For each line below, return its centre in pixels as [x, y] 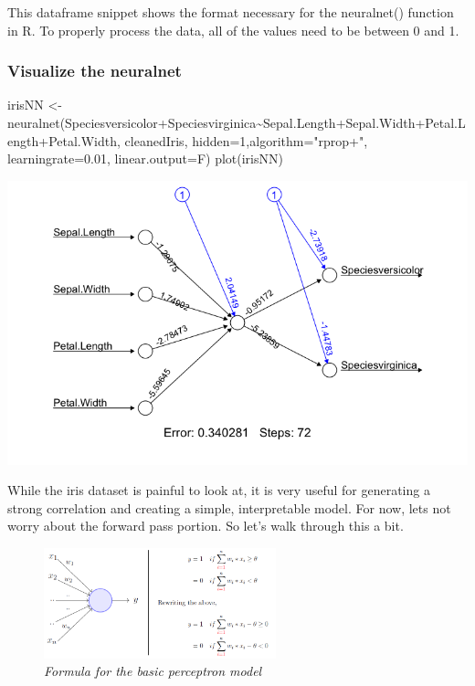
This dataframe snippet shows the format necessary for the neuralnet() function [231, 12]
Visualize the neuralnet [95, 71]
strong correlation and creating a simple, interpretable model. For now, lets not [229, 507]
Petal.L [445, 122]
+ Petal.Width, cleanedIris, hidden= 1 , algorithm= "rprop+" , [203, 140]
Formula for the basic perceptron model [153, 671]
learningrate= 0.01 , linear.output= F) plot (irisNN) [145, 158]
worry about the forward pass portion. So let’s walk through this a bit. [206, 526]
